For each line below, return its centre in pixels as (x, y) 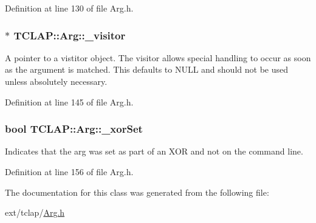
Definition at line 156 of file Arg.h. (69, 171)
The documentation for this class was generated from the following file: (137, 192)
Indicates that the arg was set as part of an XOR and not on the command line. (154, 151)
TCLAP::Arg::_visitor (70, 35)
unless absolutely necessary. (56, 81)
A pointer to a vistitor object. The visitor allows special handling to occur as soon (158, 57)
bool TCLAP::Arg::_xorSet (74, 129)
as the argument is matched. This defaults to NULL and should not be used (146, 69)
